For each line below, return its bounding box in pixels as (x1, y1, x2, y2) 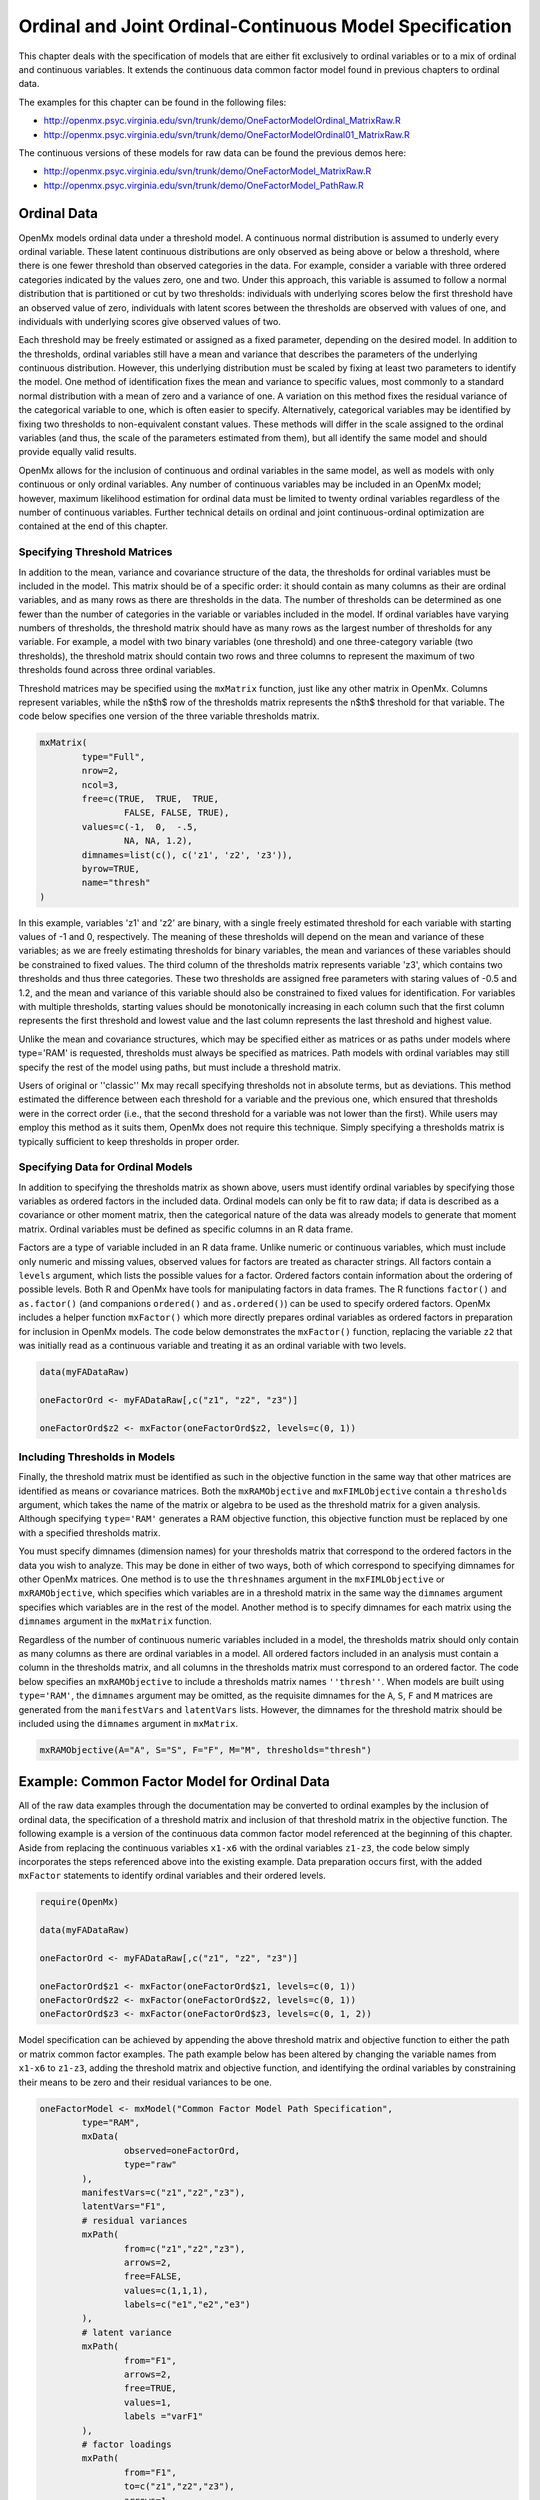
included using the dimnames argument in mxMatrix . (18, 1717, 239, 1729)
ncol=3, (81, 779, 120, 790)
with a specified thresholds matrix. (18, 1526, 161, 1539)
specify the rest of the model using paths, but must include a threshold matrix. (18, 1061, 342, 1073)
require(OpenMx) (39, 1896, 120, 1908)
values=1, (123, 2396, 172, 2408)
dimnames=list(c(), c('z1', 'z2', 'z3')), (81, 849, 294, 860)
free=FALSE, (123, 2271, 183, 2282)
